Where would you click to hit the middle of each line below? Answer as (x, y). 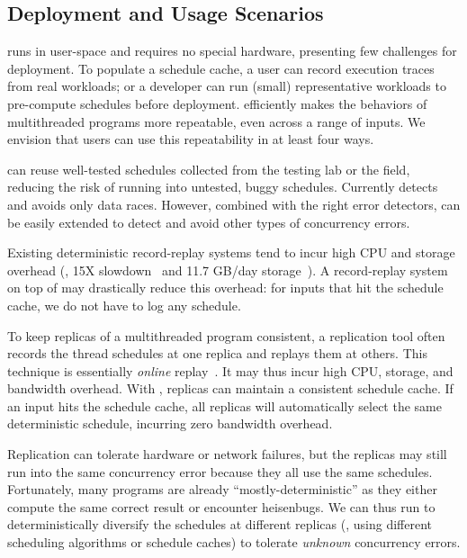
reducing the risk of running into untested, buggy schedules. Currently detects (223, 187)
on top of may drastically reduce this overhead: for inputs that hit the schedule (225, 288)
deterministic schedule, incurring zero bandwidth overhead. (170, 423)
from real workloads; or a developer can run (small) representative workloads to (227, 86)
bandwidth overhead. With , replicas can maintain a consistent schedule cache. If (230, 388)
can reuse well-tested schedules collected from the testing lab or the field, (209, 169)
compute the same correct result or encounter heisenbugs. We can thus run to (221, 506)
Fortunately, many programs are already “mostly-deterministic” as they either (222, 489)
